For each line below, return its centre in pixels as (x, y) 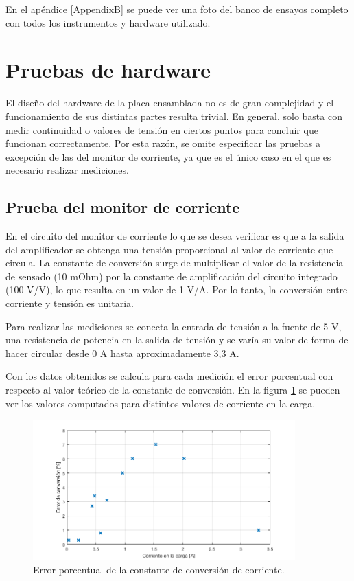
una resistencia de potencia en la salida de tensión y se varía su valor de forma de (177, 340)
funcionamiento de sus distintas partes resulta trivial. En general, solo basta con (174, 116)
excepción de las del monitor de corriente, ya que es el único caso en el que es (168, 156)
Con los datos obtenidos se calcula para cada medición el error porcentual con (169, 376)
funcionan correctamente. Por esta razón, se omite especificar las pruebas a (163, 143)
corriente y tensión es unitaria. (70, 303)
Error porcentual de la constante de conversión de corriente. (159, 569)
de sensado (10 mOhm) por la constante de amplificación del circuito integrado (172, 276)
